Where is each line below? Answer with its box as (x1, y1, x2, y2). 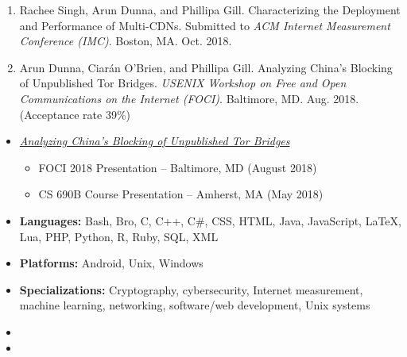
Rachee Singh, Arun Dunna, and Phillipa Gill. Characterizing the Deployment (19, 2, 401, 17)
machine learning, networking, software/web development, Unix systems (19, 297, 370, 313)
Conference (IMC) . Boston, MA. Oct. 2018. (19, 33, 232, 49)
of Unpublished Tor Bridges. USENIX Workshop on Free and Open (19, 75, 347, 91)
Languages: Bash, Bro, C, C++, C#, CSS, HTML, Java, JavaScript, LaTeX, (19, 212, 401, 228)
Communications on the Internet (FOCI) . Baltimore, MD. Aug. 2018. (19, 90, 359, 106)
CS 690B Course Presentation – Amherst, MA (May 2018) (38, 186, 324, 202)
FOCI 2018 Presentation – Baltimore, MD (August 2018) (38, 159, 317, 175)
